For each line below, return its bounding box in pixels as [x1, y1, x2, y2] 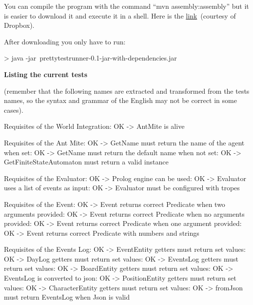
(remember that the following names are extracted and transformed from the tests [4, 85, 250, 96]
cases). [4, 104, 23, 115]
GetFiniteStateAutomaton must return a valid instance [4, 157, 169, 167]
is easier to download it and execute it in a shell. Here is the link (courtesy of [4, 10, 236, 20]
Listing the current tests [4, 69, 88, 79]
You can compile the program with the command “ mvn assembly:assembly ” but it [4, 1, 249, 11]
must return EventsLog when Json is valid [4, 292, 130, 302]
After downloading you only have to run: [4, 36, 126, 46]
